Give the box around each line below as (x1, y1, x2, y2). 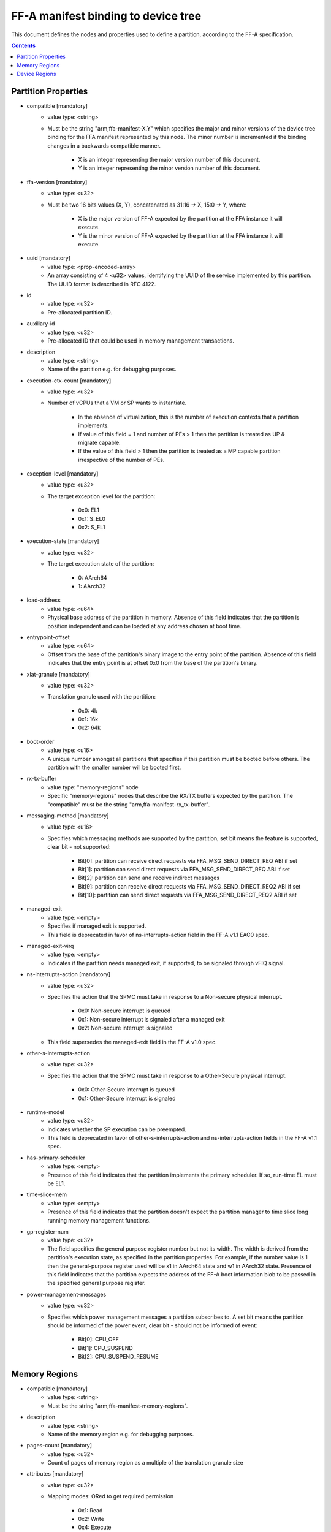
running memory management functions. (47, 1216, 151, 1224)
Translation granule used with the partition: (47, 693, 156, 700)
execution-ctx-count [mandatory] (26, 377, 112, 384)
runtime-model (26, 1108, 64, 1115)
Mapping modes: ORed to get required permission (47, 1493, 174, 1500)
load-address (26, 596, 61, 604)
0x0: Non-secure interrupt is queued (78, 1007, 171, 1014)
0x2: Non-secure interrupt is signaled (78, 1024, 173, 1032)
